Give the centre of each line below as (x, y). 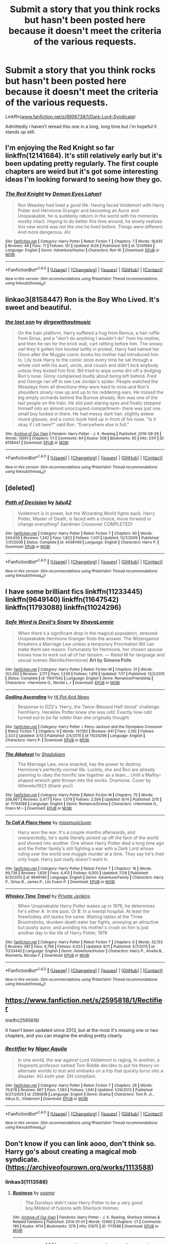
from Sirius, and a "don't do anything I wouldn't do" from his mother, (89, 338)
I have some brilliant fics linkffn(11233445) (74, 592)
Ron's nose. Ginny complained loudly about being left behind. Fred (87, 376)
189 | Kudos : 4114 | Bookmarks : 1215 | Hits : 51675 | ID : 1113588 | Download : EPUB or (86, 1226)
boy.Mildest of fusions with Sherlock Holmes (72, 1208)
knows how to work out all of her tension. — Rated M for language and (91, 654)
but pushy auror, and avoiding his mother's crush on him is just (83, 927)
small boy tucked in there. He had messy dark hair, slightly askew (86, 414)
